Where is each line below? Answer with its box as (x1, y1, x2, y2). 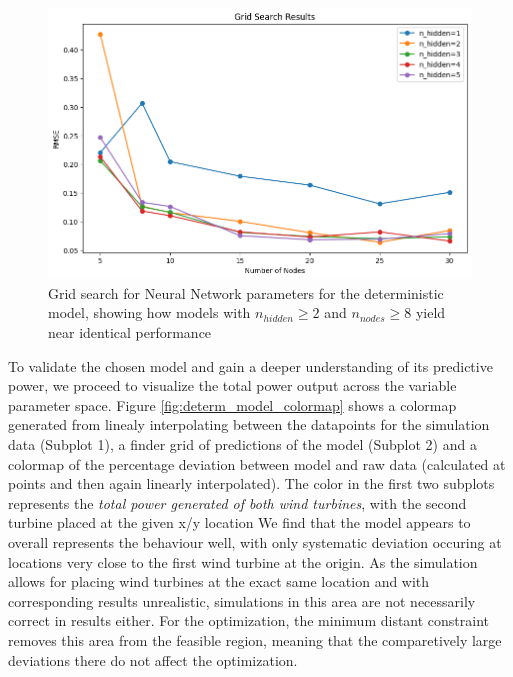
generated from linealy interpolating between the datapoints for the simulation (8, 414, 490, 435)
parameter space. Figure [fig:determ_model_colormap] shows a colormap (8, 394, 457, 415)
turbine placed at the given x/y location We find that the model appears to (8, 512, 471, 533)
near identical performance (48, 322, 212, 343)
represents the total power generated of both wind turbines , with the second (8, 492, 467, 513)
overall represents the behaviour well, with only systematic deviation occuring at (8, 531, 502, 552)
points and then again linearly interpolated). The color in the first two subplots (8, 473, 495, 494)
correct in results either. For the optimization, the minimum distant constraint (8, 610, 490, 631)
